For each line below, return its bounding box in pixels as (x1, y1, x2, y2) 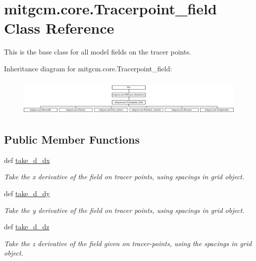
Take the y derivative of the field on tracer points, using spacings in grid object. (4, 205, 245, 215)
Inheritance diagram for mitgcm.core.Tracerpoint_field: (4, 63, 172, 73)
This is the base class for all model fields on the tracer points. (4, 47, 191, 57)
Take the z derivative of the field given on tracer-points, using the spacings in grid (4, 238, 252, 248)
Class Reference (4, 18, 114, 38)
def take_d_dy (4, 188, 50, 199)
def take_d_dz (4, 221, 50, 232)
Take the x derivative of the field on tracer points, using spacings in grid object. (4, 171, 245, 182)
